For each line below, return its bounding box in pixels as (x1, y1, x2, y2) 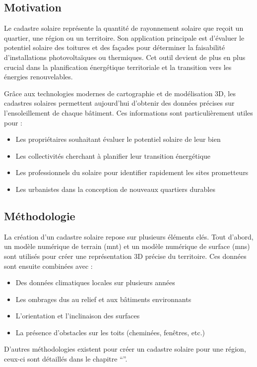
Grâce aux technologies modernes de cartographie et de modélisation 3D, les (4, 88, 236, 98)
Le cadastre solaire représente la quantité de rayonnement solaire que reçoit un (4, 23, 244, 33)
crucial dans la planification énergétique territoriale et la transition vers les (4, 61, 232, 72)
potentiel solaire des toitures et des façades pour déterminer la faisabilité (4, 42, 225, 53)
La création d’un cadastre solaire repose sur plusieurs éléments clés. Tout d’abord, (4, 231, 254, 242)
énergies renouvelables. (4, 71, 73, 82)
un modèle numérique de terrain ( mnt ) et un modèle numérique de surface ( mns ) (4, 241, 250, 251)
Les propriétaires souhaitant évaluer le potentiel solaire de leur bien (15, 134, 221, 144)
